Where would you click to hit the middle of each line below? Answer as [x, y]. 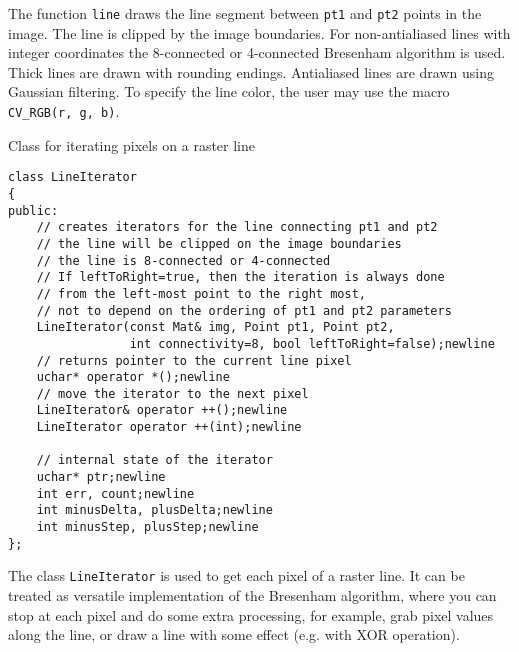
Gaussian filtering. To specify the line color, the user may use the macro [229, 91]
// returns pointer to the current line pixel [194, 360]
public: [33, 210]
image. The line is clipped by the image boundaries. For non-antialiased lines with [259, 32]
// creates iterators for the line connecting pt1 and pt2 [237, 227]
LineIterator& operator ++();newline [162, 410]
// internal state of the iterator [154, 460]
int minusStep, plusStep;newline [147, 527]
